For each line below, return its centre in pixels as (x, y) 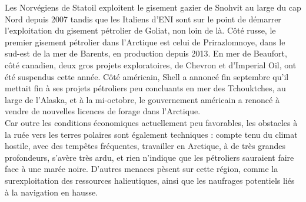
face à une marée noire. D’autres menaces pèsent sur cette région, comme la (142, 169)
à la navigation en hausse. (51, 192)
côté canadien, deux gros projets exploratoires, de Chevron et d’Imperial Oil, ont (151, 64)
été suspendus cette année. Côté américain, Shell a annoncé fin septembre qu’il (147, 76)
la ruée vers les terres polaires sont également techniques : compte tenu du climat (151, 134)
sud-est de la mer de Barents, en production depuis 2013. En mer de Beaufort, (146, 53)
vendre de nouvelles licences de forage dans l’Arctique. (103, 111)
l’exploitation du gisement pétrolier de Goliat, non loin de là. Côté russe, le (140, 30)
